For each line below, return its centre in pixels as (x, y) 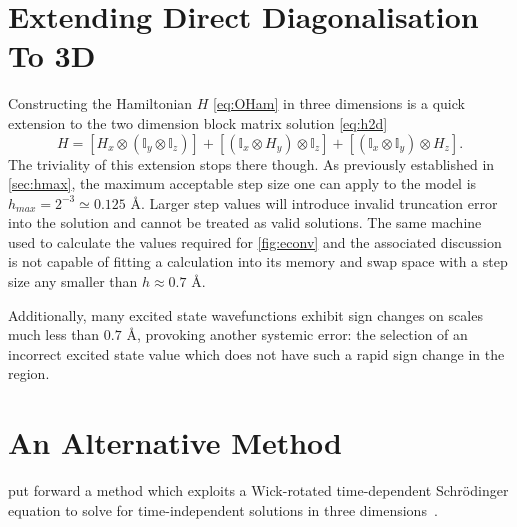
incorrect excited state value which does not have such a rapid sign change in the (256, 353)
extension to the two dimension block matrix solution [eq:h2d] (198, 122)
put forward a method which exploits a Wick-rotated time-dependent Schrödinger (258, 490)
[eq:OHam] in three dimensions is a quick (339, 103)
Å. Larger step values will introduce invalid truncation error (314, 202)
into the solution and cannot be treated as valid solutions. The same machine (245, 222)
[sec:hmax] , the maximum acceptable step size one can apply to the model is (242, 183)
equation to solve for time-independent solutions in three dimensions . (223, 509)
